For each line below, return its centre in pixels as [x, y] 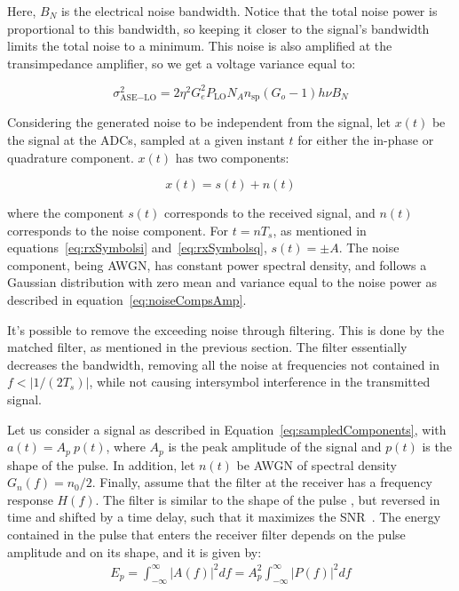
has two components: [232, 157]
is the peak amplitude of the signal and [275, 447]
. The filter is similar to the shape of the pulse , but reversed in [268, 499]
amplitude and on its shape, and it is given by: [135, 551]
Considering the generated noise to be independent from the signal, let [199, 122]
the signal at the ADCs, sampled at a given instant [146, 139]
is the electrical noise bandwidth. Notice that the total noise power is [249, 11]
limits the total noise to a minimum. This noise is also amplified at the [200, 46]
